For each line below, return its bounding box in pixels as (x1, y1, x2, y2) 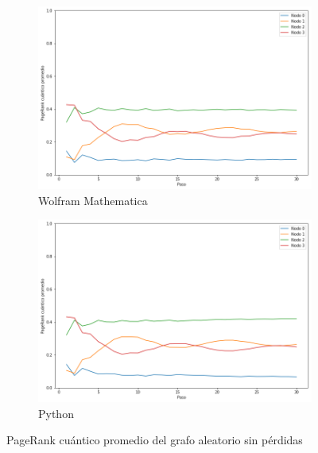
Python (38, 405, 74, 421)
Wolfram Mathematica (38, 192, 148, 208)
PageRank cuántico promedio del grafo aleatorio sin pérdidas (6, 432, 303, 448)
